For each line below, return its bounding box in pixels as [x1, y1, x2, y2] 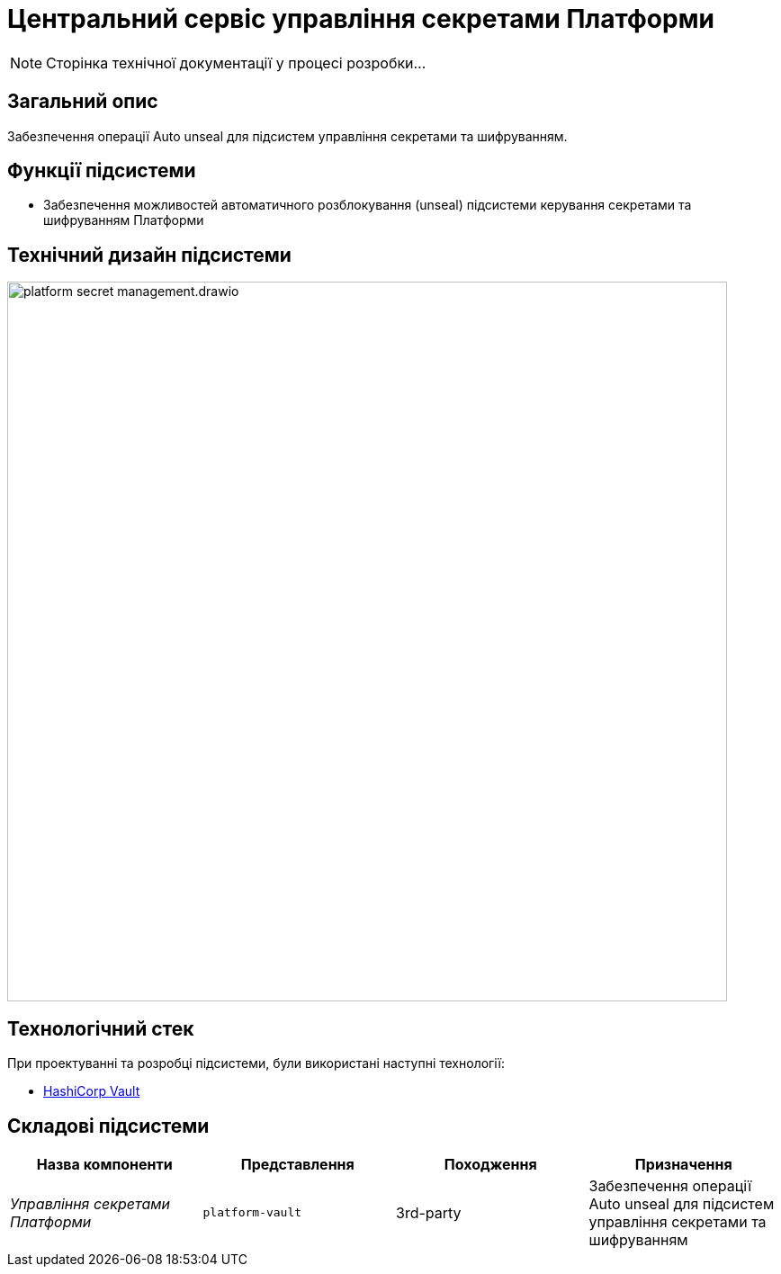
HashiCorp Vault [43, 1083, 140, 1099]
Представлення [240, 1154, 355, 1173]
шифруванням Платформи [43, 212, 204, 229]
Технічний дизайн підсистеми [7, 243, 292, 266]
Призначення [634, 1154, 732, 1173]
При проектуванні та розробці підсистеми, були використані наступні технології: [7, 1055, 506, 1072]
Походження [444, 1154, 537, 1173]
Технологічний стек [7, 1017, 194, 1040]
